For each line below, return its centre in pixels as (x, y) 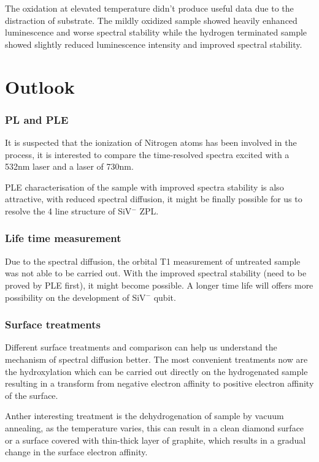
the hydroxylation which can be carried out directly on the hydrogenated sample (156, 371)
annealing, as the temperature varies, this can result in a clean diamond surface (155, 427)
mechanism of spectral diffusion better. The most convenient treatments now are (156, 359)
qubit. (165, 297)
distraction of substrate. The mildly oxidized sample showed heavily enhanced (151, 20)
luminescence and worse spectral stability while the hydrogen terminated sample (156, 32)
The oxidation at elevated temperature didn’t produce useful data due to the (149, 8)
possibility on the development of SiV (75, 297)
